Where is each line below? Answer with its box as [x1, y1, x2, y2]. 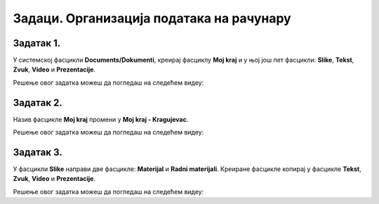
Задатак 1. [13, 37, 61, 49]
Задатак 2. [13, 97, 62, 109]
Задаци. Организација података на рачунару [13, 11, 291, 26]
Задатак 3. [13, 146, 62, 158]
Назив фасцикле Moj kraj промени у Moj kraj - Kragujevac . [13, 115, 189, 123]
